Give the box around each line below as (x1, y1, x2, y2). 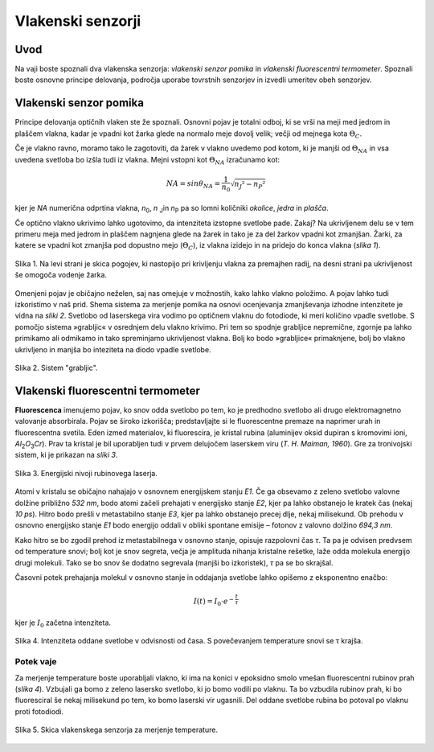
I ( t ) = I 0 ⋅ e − (193, 595, 235, 608)
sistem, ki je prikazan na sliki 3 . (14, 450, 118, 460)
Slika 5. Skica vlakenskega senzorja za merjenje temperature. (14, 725, 219, 735)
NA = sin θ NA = (166, 179, 221, 190)
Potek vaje (14, 656, 57, 668)
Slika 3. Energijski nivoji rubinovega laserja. (14, 468, 158, 478)
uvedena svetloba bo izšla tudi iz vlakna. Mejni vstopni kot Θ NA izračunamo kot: (14, 154, 280, 166)
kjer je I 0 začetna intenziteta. (14, 618, 112, 629)
